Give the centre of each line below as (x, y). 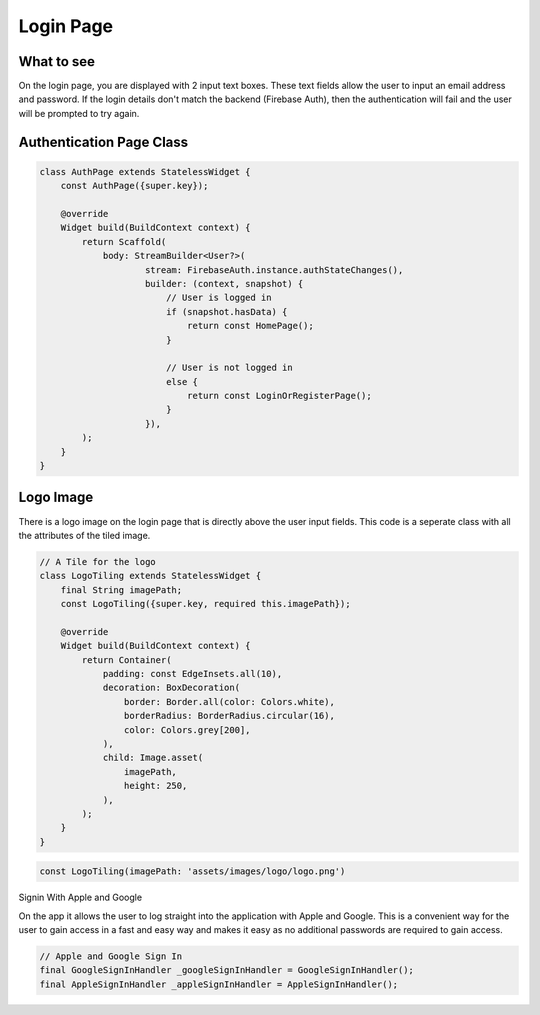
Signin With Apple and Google (80, 897)
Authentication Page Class (103, 141)
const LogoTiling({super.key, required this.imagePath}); (205, 604)
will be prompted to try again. (79, 113)
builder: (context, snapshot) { (224, 283)
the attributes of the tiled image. (84, 535)
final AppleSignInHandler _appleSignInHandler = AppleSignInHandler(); (219, 984)
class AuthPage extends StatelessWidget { (145, 171)
